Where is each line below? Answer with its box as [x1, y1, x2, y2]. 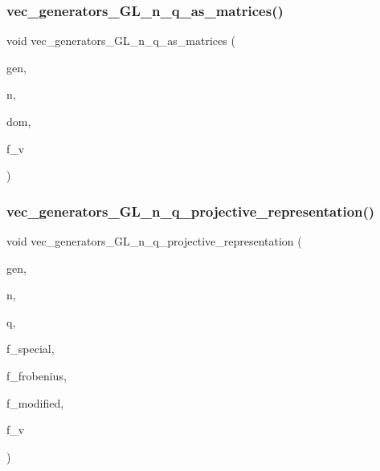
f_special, [6, 340, 55, 357]
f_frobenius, [6, 367, 67, 384]
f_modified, [6, 394, 64, 411]
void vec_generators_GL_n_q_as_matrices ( [6, 32, 235, 49]
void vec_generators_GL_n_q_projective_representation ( [6, 233, 302, 249]
